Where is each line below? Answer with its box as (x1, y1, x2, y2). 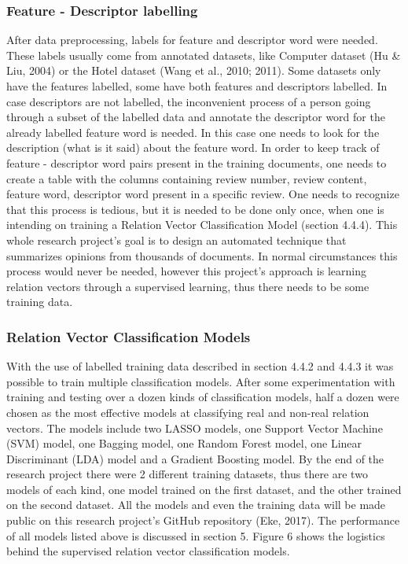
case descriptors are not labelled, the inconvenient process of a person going (6, 93, 371, 109)
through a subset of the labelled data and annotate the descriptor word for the (6, 109, 385, 125)
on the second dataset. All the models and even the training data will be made (6, 496, 386, 513)
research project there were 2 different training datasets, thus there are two (6, 466, 368, 482)
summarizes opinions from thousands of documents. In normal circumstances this (6, 247, 398, 264)
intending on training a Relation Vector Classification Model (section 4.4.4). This (6, 216, 398, 233)
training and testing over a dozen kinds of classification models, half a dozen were (6, 389, 399, 405)
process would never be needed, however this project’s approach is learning (6, 263, 366, 279)
